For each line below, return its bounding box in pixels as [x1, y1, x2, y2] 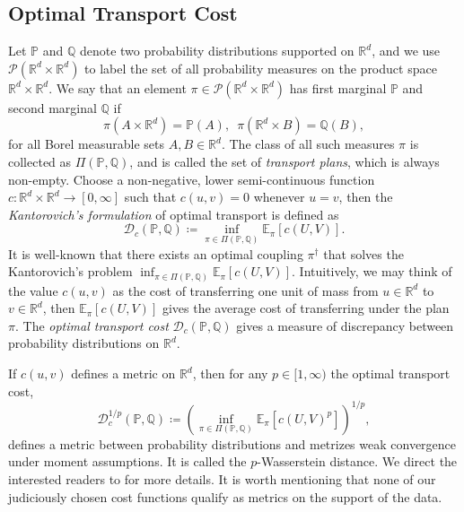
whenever [253, 187, 305, 206]
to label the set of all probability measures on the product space [84, 58, 437, 77]
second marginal [8, 98, 97, 117]
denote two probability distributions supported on [79, 41, 355, 60]
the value [8, 281, 58, 299]
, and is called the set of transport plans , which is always [129, 152, 440, 170]
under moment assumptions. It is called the [8, 452, 247, 471]
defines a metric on [71, 364, 176, 383]
